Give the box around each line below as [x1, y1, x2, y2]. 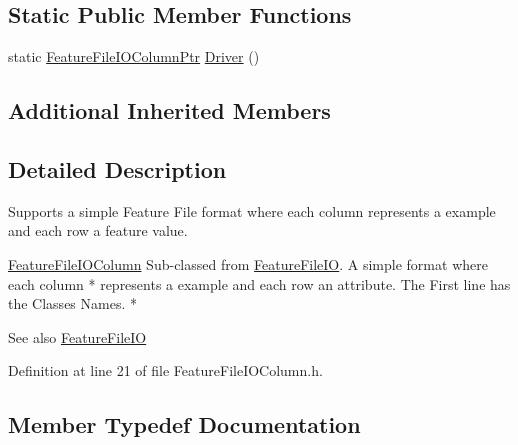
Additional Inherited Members [8, 95, 331, 126]
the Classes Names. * [8, 293, 137, 314]
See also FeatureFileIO [8, 326, 147, 347]
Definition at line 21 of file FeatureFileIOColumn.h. [8, 360, 323, 381]
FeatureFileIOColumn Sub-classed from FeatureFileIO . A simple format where [8, 253, 488, 274]
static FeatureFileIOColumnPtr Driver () [8, 46, 260, 67]
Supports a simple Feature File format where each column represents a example [8, 200, 496, 221]
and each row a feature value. [8, 220, 188, 241]
